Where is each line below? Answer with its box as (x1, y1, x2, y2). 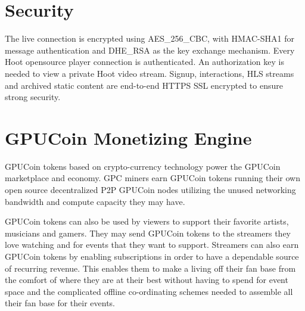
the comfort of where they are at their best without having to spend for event (5, 273, 288, 286)
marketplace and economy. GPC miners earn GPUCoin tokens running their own (5, 172, 301, 184)
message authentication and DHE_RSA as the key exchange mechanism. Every (5, 43, 295, 56)
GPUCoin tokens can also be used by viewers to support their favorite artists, (5, 215, 289, 228)
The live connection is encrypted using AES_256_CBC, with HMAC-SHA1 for (5, 32, 294, 45)
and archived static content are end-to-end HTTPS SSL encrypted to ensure (5, 79, 283, 91)
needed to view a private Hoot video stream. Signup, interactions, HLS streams (5, 67, 294, 79)
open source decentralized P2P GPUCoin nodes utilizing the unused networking (5, 184, 296, 195)
